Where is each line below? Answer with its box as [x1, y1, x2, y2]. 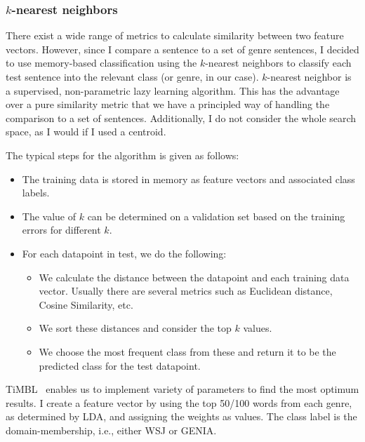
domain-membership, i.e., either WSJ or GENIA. [6, 422, 217, 437]
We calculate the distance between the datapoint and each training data [39, 269, 350, 284]
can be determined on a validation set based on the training [87, 208, 345, 223]
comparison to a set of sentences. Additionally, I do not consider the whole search [6, 110, 357, 125]
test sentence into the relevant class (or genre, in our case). [6, 69, 259, 83]
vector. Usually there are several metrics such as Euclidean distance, [39, 283, 333, 298]
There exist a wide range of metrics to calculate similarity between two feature [6, 28, 344, 43]
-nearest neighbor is [267, 69, 352, 83]
